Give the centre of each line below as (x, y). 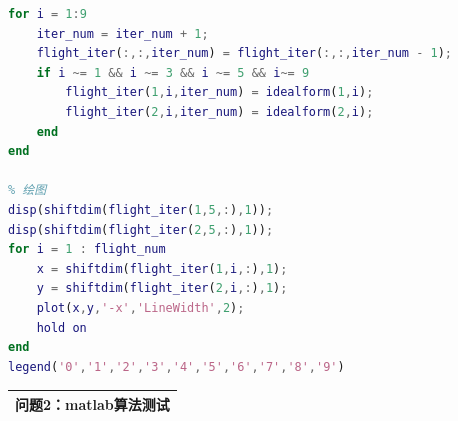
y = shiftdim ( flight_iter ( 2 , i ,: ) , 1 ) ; (162, 288)
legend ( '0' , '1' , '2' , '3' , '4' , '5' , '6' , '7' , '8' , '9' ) (176, 366)
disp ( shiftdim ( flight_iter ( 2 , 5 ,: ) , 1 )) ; (141, 229)
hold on (61, 327)
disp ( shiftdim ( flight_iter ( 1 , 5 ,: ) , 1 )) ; (141, 209)
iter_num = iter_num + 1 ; (122, 33)
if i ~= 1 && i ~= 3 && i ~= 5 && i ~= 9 (173, 72)
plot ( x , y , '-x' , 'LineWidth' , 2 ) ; (140, 307)
